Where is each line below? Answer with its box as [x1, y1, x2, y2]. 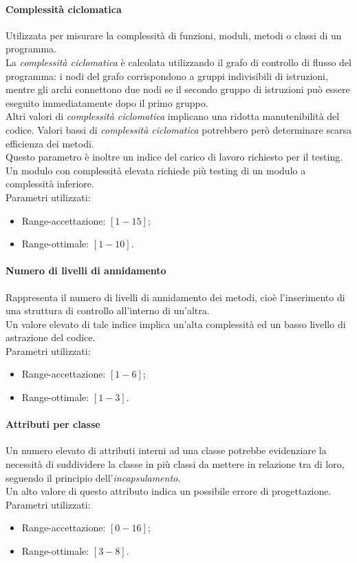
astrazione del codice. [6, 330, 96, 345]
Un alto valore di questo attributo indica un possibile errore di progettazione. [6, 484, 332, 498]
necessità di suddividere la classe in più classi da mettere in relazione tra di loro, [6, 457, 345, 471]
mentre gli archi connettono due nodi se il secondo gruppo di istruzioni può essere [6, 82, 350, 96]
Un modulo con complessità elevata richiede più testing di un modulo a [6, 163, 306, 177]
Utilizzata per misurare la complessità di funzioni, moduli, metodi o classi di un [6, 28, 342, 42]
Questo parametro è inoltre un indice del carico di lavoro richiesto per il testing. [6, 150, 343, 164]
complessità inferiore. [6, 176, 94, 191]
